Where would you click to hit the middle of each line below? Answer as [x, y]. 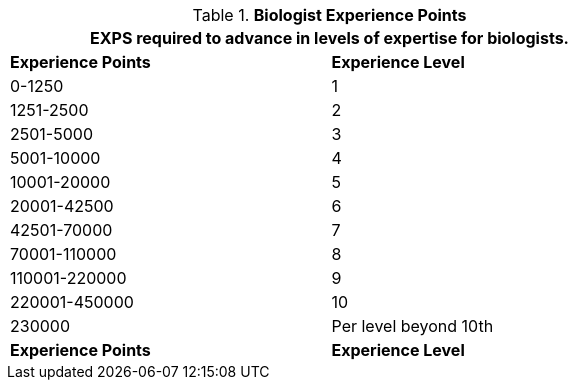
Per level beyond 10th [412, 326]
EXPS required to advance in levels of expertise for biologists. [329, 38]
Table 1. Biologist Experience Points [329, 15]
